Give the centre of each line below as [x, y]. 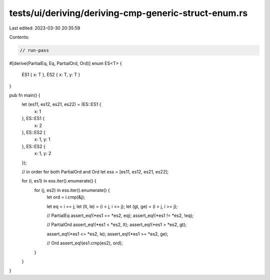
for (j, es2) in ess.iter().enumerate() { [72, 190]
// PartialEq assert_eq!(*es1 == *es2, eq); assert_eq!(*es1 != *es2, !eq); [120, 215]
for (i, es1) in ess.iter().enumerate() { [59, 181]
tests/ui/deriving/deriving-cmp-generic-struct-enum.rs [128, 13]
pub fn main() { [25, 95]
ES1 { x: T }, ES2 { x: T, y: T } [51, 74]
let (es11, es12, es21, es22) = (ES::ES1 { [61, 104]
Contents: [19, 37]
